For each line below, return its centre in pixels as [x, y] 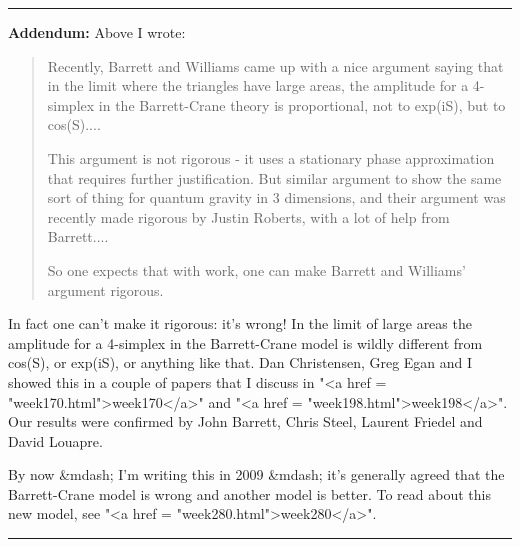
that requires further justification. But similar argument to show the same [274, 177]
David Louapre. [55, 440]
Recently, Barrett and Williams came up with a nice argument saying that [275, 65]
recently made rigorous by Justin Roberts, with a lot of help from [248, 216]
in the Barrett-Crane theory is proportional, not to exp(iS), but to [302, 104]
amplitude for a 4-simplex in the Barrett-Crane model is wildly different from [245, 342]
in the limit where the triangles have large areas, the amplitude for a [258, 85]
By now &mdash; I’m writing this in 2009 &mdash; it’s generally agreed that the [256, 474]
